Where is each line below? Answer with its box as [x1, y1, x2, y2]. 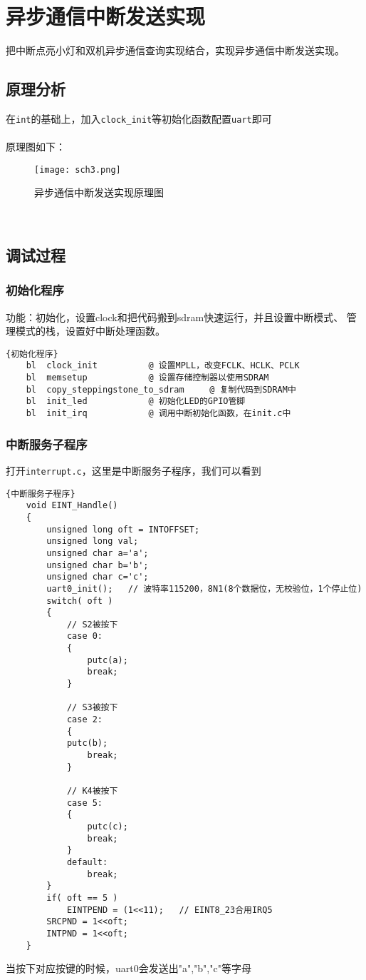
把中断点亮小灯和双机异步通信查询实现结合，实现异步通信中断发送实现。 [6, 43, 345, 58]
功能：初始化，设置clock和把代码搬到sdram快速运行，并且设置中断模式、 [6, 309, 344, 324]
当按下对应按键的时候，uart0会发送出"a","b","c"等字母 [6, 961, 251, 976]
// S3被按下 [66, 702, 118, 713]
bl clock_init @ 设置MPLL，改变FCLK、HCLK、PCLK [26, 360, 300, 371]
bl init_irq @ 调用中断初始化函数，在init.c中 [26, 408, 291, 419]
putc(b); [66, 738, 108, 749]
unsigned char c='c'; [46, 572, 149, 582]
